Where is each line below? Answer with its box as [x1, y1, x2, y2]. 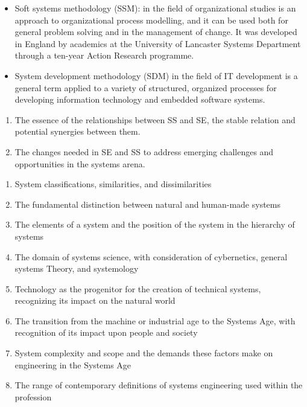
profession [14, 390, 52, 403]
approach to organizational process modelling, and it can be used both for [14, 13, 288, 26]
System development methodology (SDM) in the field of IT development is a [14, 69, 298, 82]
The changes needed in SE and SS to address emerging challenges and [14, 145, 274, 158]
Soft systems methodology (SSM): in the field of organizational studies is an [14, 2, 296, 14]
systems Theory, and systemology [14, 262, 139, 275]
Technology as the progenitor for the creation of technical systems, [14, 282, 261, 295]
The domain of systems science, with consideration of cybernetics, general [14, 250, 288, 263]
